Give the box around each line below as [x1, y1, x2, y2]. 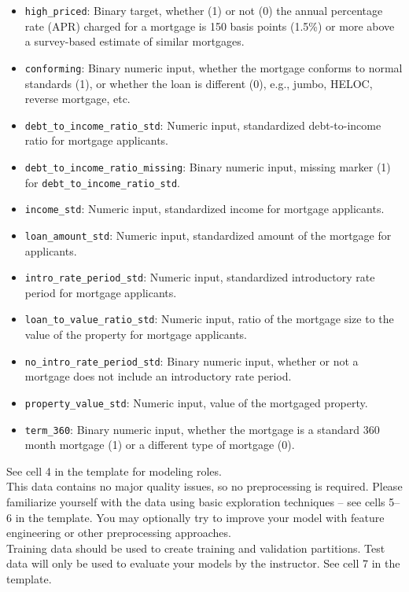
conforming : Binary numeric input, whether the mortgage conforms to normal [24, 59, 403, 75]
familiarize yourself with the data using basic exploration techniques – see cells [6, 494, 385, 509]
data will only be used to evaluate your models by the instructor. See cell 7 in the [6, 555, 400, 572]
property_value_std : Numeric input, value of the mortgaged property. [24, 394, 368, 410]
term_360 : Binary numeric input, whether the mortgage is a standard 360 [24, 421, 380, 437]
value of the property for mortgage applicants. [24, 326, 247, 343]
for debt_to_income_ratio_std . [24, 174, 180, 190]
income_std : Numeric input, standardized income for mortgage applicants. [24, 200, 385, 217]
